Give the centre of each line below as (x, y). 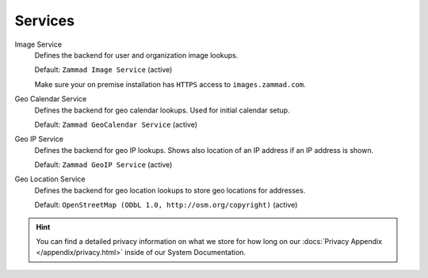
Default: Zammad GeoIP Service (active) (103, 165)
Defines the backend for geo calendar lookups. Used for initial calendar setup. (162, 110)
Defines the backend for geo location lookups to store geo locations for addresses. (170, 190)
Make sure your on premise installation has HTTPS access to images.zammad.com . (170, 84)
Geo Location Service (50, 179)
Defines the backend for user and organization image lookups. (136, 55)
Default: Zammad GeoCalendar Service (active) (116, 124)
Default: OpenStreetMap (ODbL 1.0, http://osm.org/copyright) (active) (166, 205)
